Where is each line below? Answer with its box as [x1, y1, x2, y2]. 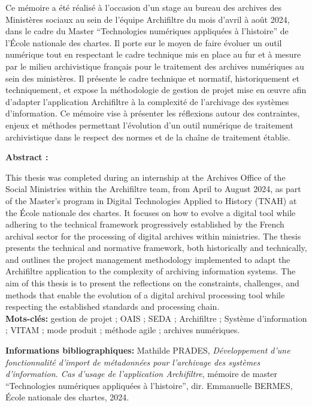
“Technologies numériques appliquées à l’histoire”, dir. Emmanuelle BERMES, [5, 379, 293, 391]
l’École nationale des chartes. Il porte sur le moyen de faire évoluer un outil [5, 36, 282, 49]
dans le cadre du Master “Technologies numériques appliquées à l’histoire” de [5, 25, 289, 37]
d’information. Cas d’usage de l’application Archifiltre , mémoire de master [5, 367, 278, 380]
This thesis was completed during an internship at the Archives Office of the [5, 170, 286, 183]
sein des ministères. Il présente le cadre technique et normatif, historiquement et [5, 71, 299, 84]
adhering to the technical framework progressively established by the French [5, 218, 284, 231]
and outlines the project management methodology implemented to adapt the [5, 253, 290, 265]
